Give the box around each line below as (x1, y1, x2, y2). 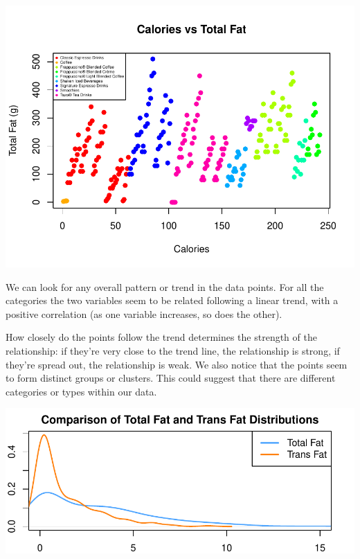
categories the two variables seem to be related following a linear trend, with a (6, 293, 339, 308)
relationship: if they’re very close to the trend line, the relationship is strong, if (6, 343, 340, 357)
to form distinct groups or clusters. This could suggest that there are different (6, 371, 336, 385)
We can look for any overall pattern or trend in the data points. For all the (6, 279, 324, 294)
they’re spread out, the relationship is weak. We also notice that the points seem (6, 357, 348, 371)
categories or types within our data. (6, 384, 157, 398)
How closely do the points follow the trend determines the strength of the (6, 330, 317, 344)
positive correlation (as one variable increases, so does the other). (6, 306, 282, 321)
